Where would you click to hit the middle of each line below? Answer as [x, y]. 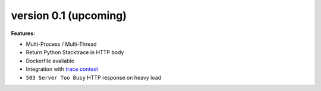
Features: [23, 33]
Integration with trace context [62, 69]
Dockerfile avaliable [50, 61]
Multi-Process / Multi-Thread [62, 44]
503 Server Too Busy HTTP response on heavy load [94, 77]
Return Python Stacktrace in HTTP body [75, 52]
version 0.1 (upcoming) [69, 15]
